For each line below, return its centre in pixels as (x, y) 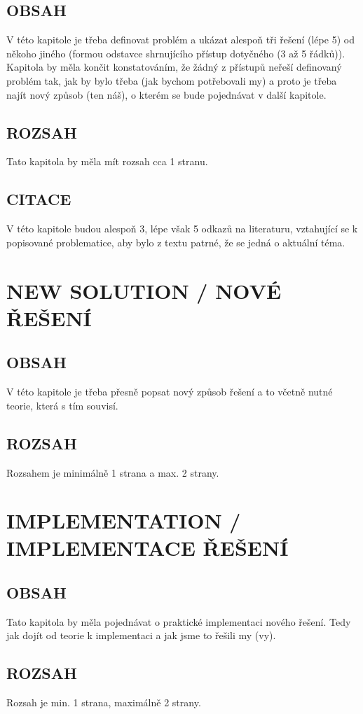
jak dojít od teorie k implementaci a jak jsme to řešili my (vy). (141, 635)
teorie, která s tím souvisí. (62, 405)
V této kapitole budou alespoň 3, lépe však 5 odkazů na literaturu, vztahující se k (182, 229)
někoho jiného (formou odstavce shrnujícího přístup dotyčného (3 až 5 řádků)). (176, 53)
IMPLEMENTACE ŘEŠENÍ (148, 548)
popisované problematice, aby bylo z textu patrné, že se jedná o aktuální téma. (176, 242)
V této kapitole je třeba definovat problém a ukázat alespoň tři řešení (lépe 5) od (180, 40)
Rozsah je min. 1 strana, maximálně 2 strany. (104, 702)
